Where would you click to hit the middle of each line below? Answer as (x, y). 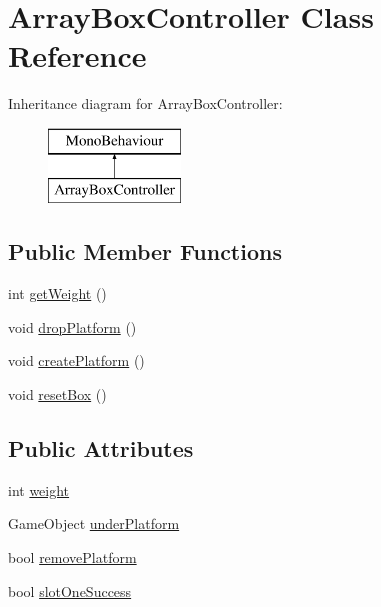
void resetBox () (57, 394)
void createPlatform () (76, 360)
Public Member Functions (145, 251)
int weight (39, 489)
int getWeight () (57, 293)
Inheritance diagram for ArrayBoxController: (145, 103)
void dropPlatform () (72, 326)
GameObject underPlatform (94, 523)
